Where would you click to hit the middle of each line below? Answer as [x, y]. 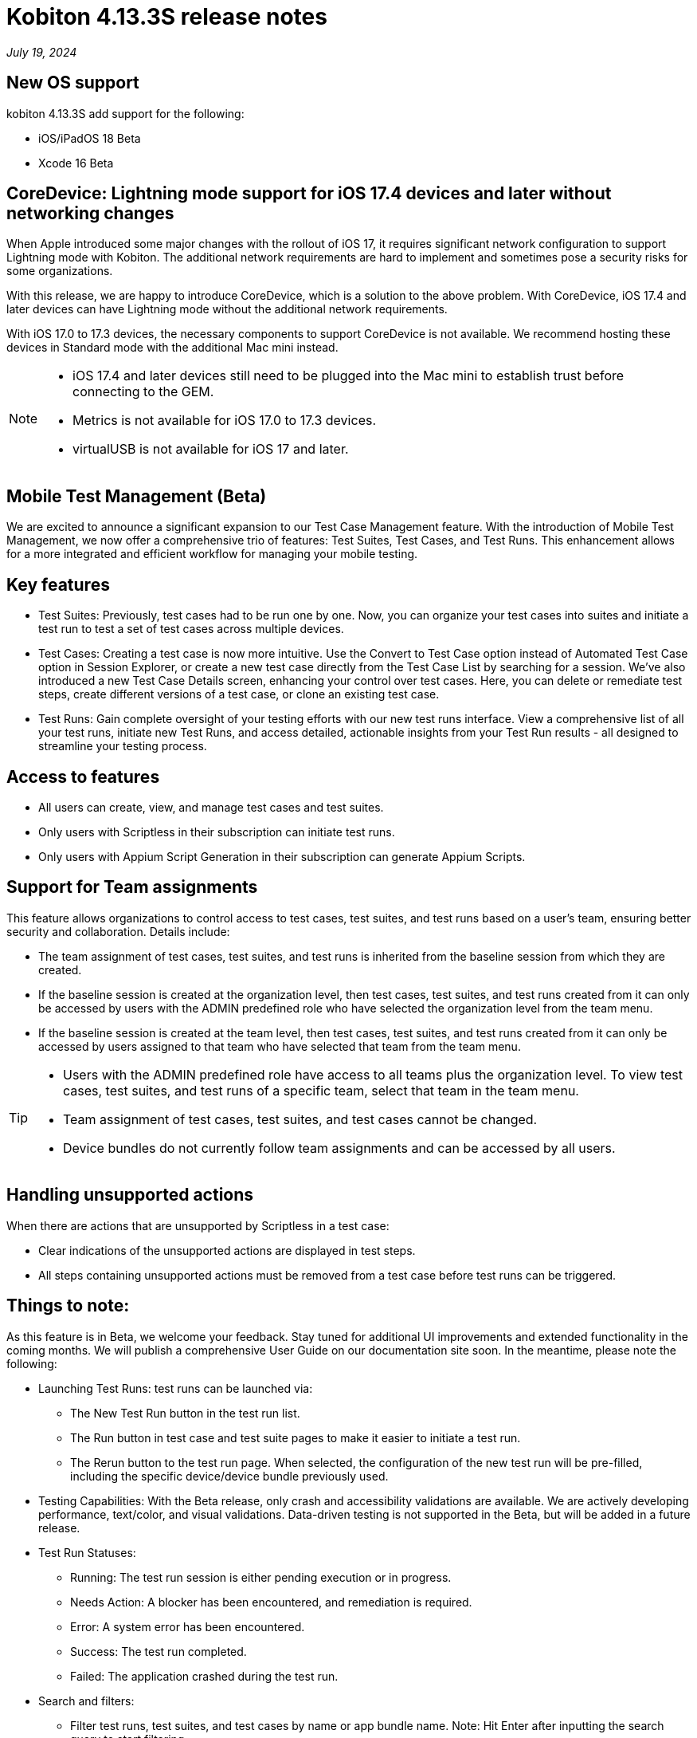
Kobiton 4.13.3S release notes [167, 17]
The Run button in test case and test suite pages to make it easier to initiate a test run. [296, 1437]
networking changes [90, 214]
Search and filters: [86, 1701]
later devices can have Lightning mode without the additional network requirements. [227, 309]
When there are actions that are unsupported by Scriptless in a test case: [198, 1225]
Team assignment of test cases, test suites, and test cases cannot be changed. [300, 1119]
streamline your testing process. [123, 746]
